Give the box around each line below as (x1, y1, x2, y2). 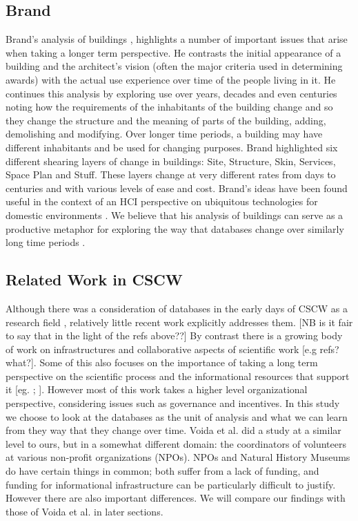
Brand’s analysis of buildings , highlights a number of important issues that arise (6, 32, 348, 46)
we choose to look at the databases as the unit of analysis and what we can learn (6, 409, 348, 424)
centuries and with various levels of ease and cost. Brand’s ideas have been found (6, 180, 348, 195)
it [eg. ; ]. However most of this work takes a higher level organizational (6, 382, 308, 397)
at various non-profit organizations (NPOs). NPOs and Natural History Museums (6, 450, 350, 464)
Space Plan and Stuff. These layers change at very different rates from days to (6, 167, 336, 182)
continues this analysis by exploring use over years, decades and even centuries (6, 86, 337, 100)
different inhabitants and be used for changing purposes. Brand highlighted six (6, 140, 338, 154)
